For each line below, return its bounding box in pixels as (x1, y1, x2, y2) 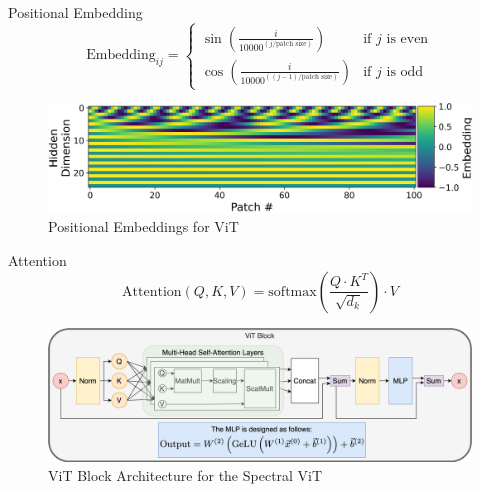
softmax (268, 284, 317, 299)
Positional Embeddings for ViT (48, 216, 239, 237)
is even (386, 31, 429, 46)
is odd (386, 64, 424, 79)
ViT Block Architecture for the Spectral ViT (48, 465, 323, 486)
